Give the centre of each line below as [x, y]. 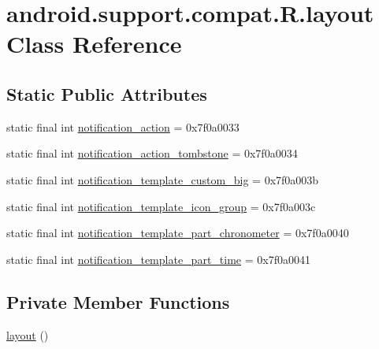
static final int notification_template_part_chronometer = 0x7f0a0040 [178, 233]
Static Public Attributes [107, 93]
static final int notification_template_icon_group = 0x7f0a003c [161, 206]
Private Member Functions [118, 301]
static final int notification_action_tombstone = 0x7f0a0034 [152, 153]
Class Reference [94, 44]
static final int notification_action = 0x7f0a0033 [123, 126]
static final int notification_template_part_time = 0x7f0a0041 [158, 259]
